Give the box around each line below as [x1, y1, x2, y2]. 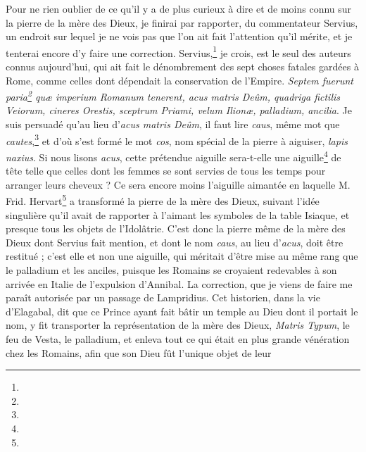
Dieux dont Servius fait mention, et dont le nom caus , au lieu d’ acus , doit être [6, 234, 343, 249]
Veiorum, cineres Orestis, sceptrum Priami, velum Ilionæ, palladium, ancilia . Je [6, 103, 352, 118]
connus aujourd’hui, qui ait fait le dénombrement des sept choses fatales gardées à [6, 59, 359, 74]
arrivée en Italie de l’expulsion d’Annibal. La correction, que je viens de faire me [6, 276, 353, 291]
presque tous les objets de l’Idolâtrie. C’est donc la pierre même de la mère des [6, 221, 346, 236]
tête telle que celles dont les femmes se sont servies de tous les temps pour [6, 163, 326, 178]
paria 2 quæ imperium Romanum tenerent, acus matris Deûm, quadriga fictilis [6, 87, 340, 103]
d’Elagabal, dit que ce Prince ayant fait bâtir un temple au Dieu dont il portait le [6, 303, 358, 318]
